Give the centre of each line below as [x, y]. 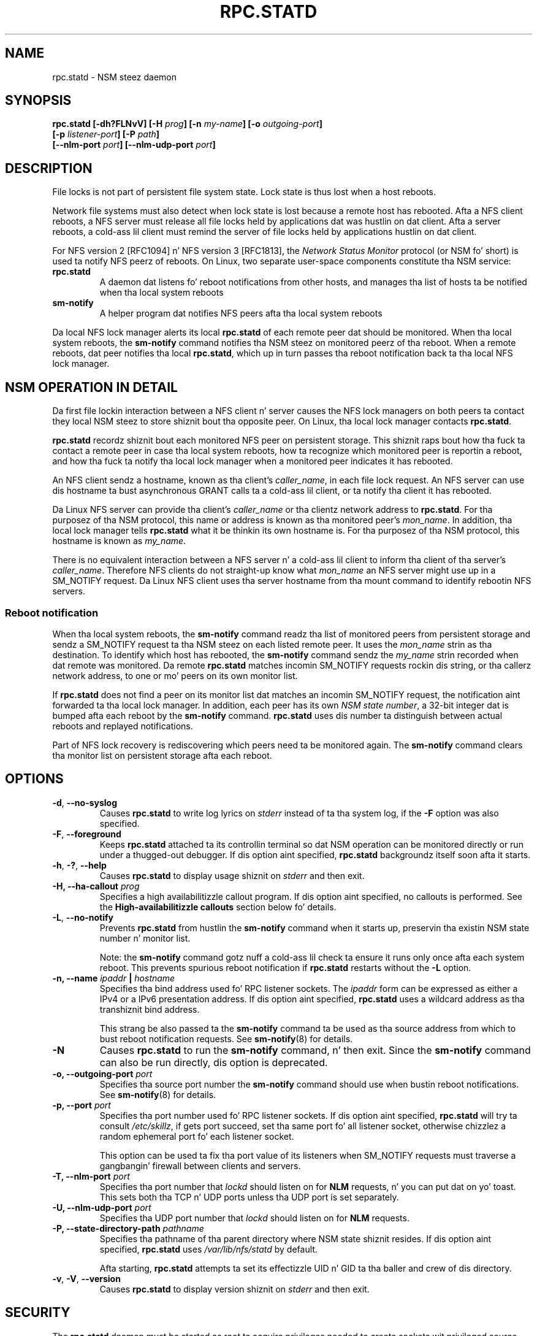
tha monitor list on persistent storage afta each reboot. [162, 755]
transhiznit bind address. [150, 1009]
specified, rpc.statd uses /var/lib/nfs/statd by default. [208, 1249]
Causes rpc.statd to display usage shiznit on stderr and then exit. [232, 875]
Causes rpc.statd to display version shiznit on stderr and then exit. [234, 1289]
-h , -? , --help [79, 865]
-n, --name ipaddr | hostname [114, 978]
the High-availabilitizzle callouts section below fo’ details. [218, 907]
